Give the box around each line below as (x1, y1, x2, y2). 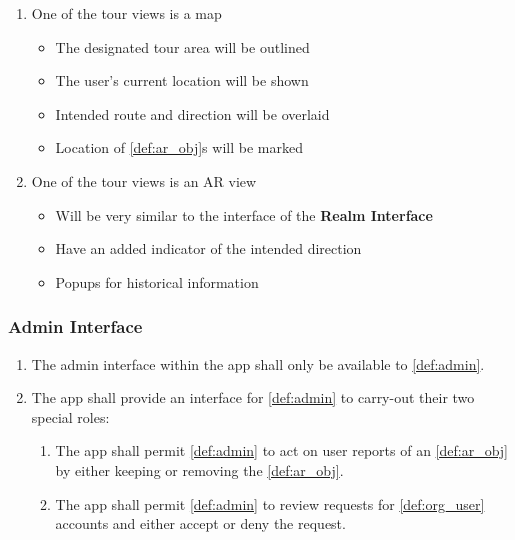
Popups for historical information (55, 271, 259, 292)
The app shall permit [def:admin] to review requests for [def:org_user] (55, 493, 485, 514)
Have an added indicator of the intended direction (55, 238, 362, 259)
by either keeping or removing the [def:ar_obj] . (55, 459, 344, 480)
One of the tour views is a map (31, 3, 222, 23)
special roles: (31, 406, 110, 427)
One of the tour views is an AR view (31, 170, 257, 191)
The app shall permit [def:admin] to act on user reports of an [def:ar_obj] (55, 440, 508, 461)
